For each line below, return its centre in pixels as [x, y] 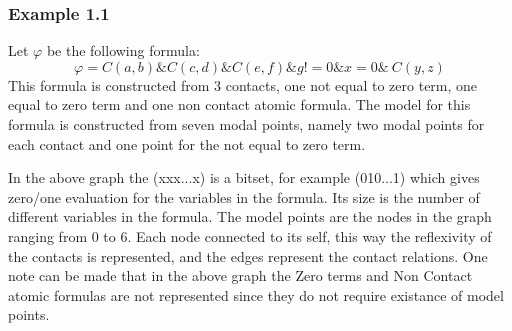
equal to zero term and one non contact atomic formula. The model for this [239, 104]
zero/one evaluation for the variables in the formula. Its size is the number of [244, 196]
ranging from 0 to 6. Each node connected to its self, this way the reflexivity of [250, 235]
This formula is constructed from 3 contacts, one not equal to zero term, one [243, 84]
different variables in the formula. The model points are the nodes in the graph [250, 216]
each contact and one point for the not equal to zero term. [187, 143]
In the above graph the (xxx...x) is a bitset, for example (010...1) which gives [244, 177]
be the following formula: [123, 50]
